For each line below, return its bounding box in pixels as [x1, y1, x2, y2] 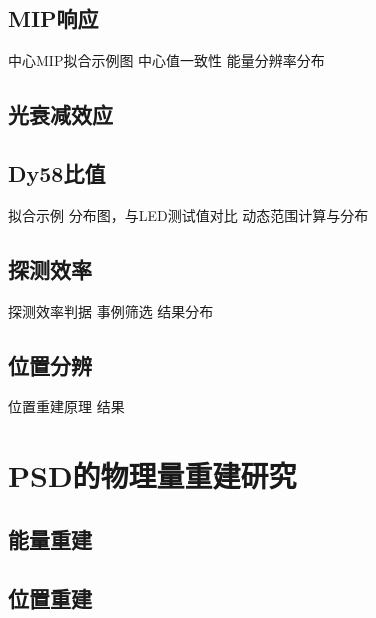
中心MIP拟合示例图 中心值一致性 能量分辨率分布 [8, 50, 325, 71]
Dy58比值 [8, 157, 106, 188]
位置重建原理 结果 [8, 396, 125, 417]
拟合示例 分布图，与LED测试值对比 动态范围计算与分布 [8, 204, 369, 225]
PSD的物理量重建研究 [8, 455, 297, 496]
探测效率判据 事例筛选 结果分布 [8, 300, 214, 321]
